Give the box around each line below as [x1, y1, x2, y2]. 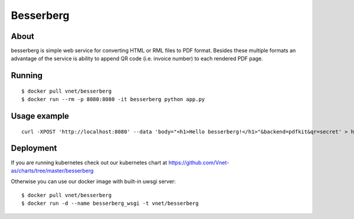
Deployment [11, 143, 57, 153]
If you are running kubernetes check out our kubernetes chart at [11, 159, 168, 166]
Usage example [11, 111, 70, 121]
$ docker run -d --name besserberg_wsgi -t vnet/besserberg [21, 200, 199, 207]
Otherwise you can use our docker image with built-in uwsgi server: [11, 178, 176, 185]
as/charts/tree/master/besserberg [11, 167, 94, 174]
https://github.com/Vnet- [168, 159, 230, 166]
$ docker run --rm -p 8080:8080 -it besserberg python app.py [21, 96, 205, 103]
